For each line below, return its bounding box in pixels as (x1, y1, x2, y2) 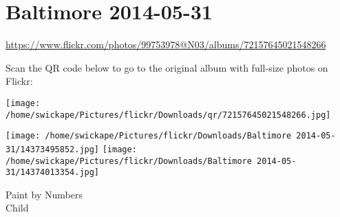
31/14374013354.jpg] (6, 167, 100, 178)
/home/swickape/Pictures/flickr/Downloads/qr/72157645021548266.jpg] (6, 110, 331, 120)
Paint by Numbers (6, 187, 83, 201)
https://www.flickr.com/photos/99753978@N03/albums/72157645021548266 (6, 37, 326, 52)
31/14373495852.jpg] (6, 144, 100, 154)
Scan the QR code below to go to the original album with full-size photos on (6, 60, 328, 74)
